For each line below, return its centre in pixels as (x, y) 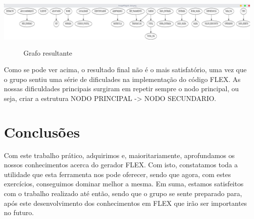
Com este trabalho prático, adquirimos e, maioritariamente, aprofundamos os (119, 155)
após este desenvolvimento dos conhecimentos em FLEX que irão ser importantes (126, 203)
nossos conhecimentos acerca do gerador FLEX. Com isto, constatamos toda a (121, 165)
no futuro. (19, 212)
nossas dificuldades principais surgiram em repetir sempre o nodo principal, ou (121, 89)
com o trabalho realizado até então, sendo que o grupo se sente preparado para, (123, 193)
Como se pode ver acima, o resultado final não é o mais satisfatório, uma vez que (125, 70)
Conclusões (42, 131)
